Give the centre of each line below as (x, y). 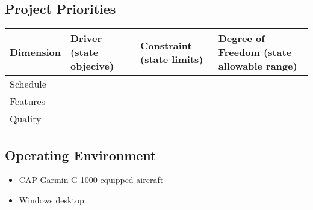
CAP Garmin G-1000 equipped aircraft (91, 180)
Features (28, 101)
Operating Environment (81, 154)
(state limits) (172, 59)
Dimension (35, 52)
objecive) (92, 66)
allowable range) (258, 66)
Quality (26, 119)
